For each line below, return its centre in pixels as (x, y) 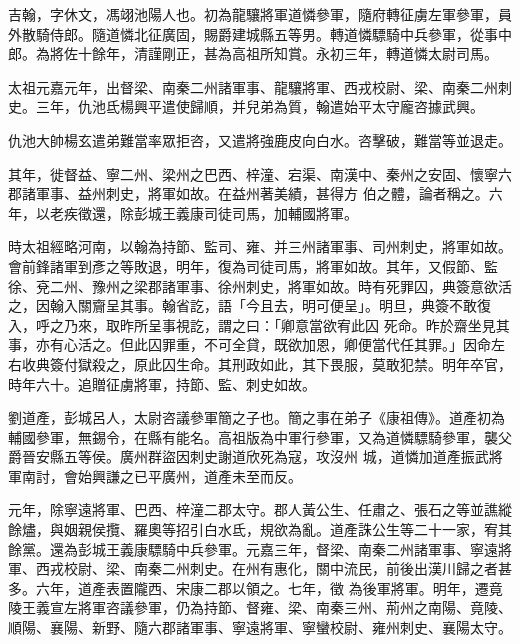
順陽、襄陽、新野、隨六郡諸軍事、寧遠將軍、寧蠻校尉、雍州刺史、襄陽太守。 (260, 627)
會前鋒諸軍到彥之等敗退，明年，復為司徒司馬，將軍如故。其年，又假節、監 (253, 265)
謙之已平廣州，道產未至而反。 (203, 475)
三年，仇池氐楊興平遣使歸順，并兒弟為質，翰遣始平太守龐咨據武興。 (259, 106)
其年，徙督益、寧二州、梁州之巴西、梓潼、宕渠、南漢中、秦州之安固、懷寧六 (260, 173)
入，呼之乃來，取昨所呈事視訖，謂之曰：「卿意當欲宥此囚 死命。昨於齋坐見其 (259, 324)
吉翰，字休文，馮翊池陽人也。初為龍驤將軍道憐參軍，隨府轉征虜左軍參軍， (253, 14)
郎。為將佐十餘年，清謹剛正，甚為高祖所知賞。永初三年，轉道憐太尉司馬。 (253, 53)
